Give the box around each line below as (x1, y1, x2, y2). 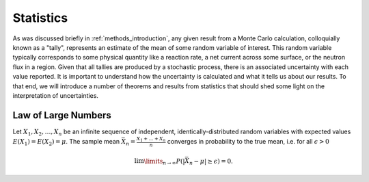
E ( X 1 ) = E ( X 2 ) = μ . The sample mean (12, 137, 120, 147)
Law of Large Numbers (12, 109, 112, 121)
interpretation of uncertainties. (12, 91, 99, 99)
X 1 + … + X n (136, 135, 166, 143)
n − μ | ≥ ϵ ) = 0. (189, 157, 234, 167)
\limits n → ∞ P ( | (143, 157, 185, 167)
